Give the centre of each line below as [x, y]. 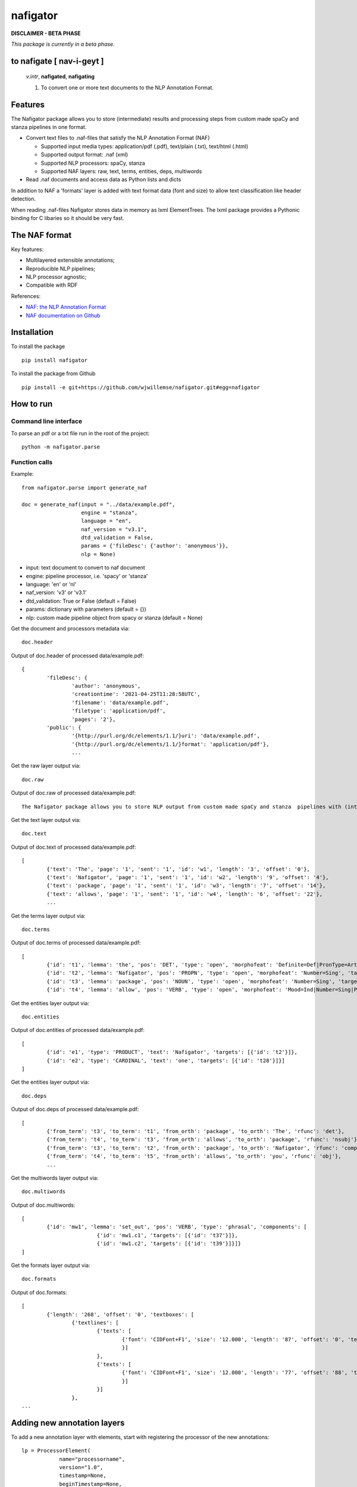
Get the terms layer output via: [48, 915]
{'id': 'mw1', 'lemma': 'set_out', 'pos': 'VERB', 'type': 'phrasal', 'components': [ [177, 1227]
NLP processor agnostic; [56, 277]
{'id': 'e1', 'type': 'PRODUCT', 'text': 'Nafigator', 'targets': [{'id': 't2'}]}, [172, 1052]
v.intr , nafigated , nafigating [60, 77]
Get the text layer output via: [46, 820]
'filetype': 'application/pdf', [119, 711]
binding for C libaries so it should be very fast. [68, 218]
